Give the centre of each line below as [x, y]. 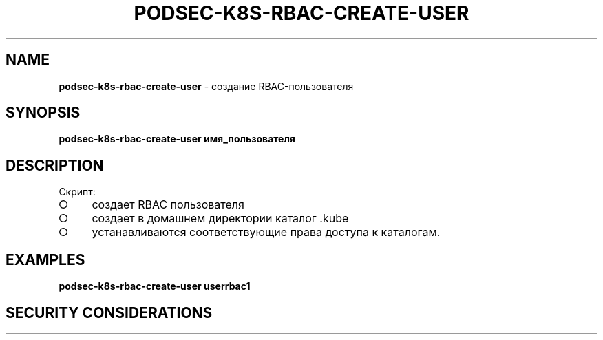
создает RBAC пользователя [168, 205]
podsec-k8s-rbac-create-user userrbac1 [155, 286]
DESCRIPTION [55, 165]
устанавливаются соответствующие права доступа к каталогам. [266, 232]
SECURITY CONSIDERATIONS [109, 312]
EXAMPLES [45, 259]
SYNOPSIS [43, 113]
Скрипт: [77, 192]
